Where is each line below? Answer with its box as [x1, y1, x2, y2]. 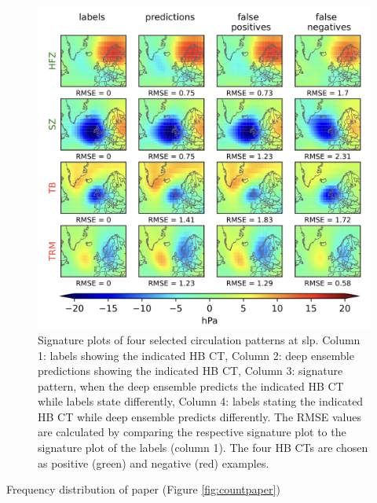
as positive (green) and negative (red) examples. [38, 454, 269, 471]
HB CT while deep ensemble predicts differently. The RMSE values [38, 408, 361, 424]
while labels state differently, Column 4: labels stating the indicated [38, 393, 364, 409]
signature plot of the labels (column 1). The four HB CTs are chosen [38, 439, 368, 456]
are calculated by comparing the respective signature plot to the [38, 424, 346, 440]
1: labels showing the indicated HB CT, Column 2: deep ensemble [38, 347, 354, 363]
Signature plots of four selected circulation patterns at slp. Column [38, 331, 361, 347]
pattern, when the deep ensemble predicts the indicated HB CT [38, 377, 344, 394]
